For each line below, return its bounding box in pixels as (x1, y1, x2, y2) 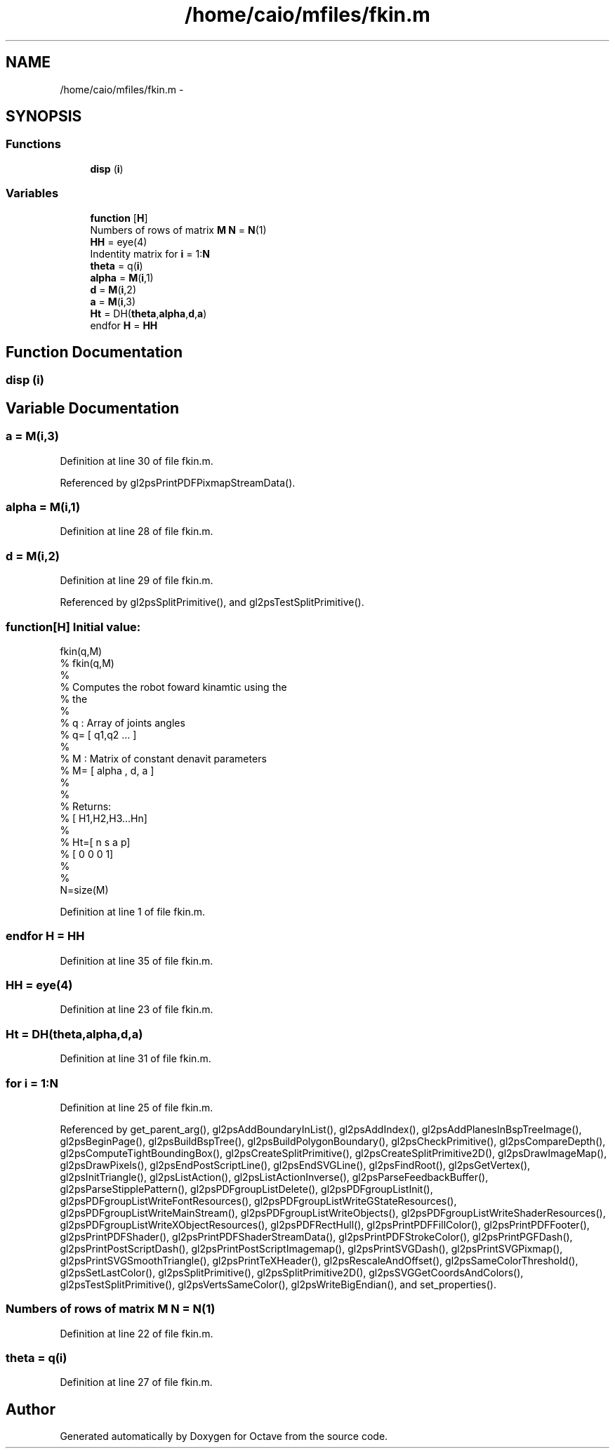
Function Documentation (6, 343, 183, 361)
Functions (6, 137, 61, 152)
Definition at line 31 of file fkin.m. (60, 1052, 211, 1065)
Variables (6, 186, 59, 201)
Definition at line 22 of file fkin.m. (60, 1327, 213, 1340)
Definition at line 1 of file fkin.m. (60, 905, 206, 918)
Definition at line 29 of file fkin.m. (60, 574, 213, 587)
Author (6, 1400, 55, 1418)
